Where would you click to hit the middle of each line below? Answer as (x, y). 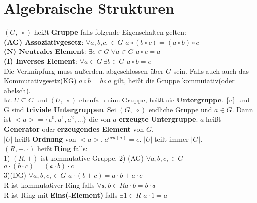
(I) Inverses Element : (41, 61)
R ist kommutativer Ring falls (49, 185)
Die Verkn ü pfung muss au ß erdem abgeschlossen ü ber (84, 71)
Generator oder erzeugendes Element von (74, 129)
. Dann (242, 109)
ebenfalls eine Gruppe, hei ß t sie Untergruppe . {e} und (164, 100)
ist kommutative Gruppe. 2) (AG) (92, 158)
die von (100, 119)
